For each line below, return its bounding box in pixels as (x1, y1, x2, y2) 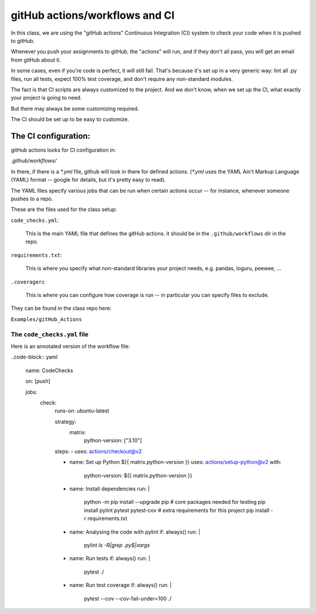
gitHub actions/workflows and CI (11, 9, 175, 22)
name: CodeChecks (25, 367, 73, 374)
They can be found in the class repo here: (11, 305, 112, 312)
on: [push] (25, 378, 51, 385)
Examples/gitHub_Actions (11, 316, 82, 322)
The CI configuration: (11, 131, 91, 141)
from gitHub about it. (11, 56, 61, 63)
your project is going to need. (11, 94, 82, 101)
